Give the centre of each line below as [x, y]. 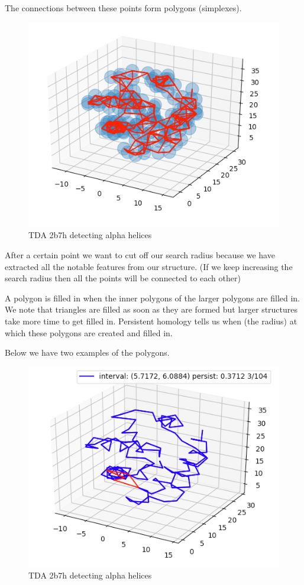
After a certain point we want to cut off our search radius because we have [140, 255]
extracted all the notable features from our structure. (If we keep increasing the [149, 266]
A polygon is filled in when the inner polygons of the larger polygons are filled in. [152, 298]
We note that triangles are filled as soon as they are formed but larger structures [151, 309]
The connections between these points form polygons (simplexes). [123, 8]
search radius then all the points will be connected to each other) [123, 278]
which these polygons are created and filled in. [89, 332]
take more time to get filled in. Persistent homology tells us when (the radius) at [151, 321]
